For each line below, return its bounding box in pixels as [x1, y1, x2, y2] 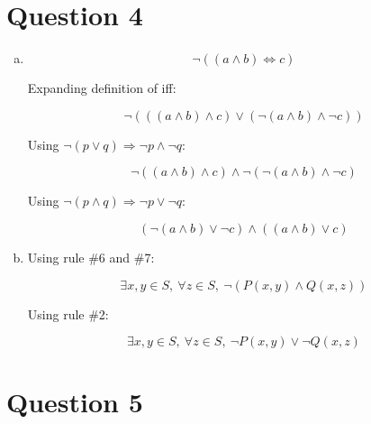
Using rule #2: [27, 304, 109, 323]
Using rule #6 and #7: [27, 247, 155, 266]
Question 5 [6, 383, 143, 420]
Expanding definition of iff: [27, 78, 176, 97]
